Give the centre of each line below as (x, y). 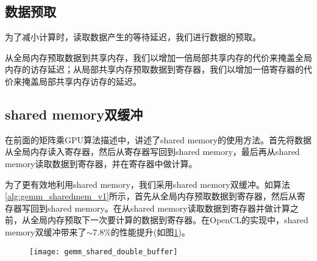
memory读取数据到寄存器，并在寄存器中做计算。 (101, 163)
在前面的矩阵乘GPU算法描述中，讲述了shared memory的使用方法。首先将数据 (158, 139)
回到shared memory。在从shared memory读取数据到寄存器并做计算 (160, 208)
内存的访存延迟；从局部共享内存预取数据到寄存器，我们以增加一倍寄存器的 (154, 69)
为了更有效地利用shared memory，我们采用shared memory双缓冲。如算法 (148, 184)
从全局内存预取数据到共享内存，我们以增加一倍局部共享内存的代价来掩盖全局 (158, 57)
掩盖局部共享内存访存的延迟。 (81, 81)
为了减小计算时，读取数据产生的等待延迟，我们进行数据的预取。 (133, 37)
